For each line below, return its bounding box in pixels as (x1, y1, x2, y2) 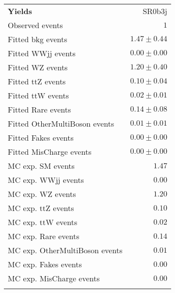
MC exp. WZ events (8, 188, 76, 199)
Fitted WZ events (8, 62, 68, 73)
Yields (8, 5, 32, 16)
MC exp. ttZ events (8, 202, 74, 213)
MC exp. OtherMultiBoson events (8, 244, 123, 256)
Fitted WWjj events (8, 48, 76, 59)
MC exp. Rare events (8, 230, 80, 242)
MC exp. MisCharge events (8, 273, 100, 284)
